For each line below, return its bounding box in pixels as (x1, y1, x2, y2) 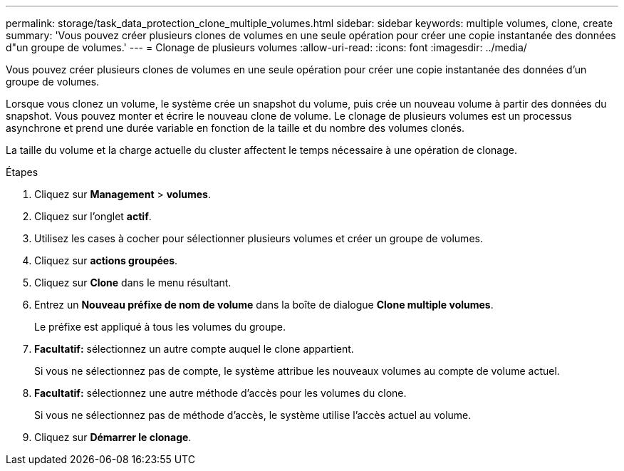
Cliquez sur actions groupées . (34, 254, 178, 266)
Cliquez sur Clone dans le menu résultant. (34, 276, 232, 289)
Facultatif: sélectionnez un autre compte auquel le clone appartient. (34, 343, 354, 355)
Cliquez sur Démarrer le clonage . (34, 431, 192, 443)
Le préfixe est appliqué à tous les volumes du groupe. (34, 321, 286, 333)
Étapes (6, 166, 38, 178)
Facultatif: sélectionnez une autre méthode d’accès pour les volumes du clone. (34, 387, 407, 399)
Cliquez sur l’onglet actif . (34, 210, 152, 222)
